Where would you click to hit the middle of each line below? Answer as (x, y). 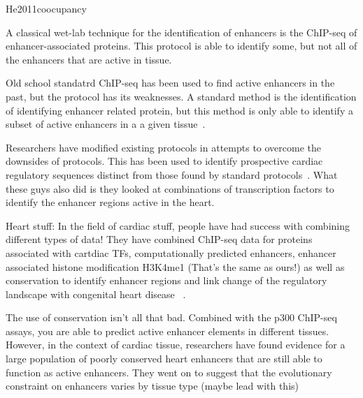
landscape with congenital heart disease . (96, 294)
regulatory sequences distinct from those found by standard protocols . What (172, 174)
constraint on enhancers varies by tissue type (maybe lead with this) (152, 386)
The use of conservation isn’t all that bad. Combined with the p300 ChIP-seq (171, 317)
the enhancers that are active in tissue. (89, 59)
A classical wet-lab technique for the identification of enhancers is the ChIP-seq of (181, 32)
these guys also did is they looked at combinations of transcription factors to (170, 188)
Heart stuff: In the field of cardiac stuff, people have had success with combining (178, 225)
